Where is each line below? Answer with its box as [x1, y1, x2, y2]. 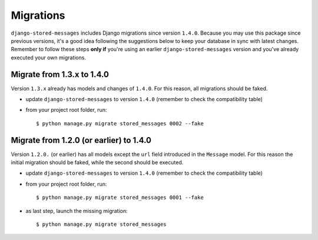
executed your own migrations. [11, 54, 87, 61]
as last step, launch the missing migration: [25, 207, 128, 214]
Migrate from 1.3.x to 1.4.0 [11, 69, 109, 79]
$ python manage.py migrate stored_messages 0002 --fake [36, 120, 204, 126]
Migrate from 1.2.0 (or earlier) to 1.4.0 [11, 135, 151, 145]
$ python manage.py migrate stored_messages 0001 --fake [36, 194, 204, 201]
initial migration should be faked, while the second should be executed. [11, 159, 184, 166]
